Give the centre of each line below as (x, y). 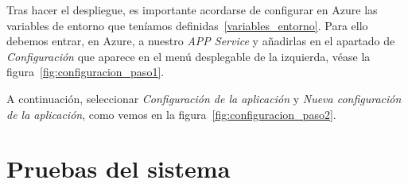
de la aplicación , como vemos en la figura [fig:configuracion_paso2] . (171, 114)
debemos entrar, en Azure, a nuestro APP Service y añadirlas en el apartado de (201, 41)
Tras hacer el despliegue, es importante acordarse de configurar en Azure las (192, 10)
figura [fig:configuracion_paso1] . (85, 72)
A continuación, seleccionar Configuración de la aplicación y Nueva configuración (204, 98)
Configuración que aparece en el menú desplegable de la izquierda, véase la (188, 56)
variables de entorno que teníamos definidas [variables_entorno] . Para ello (187, 25)
